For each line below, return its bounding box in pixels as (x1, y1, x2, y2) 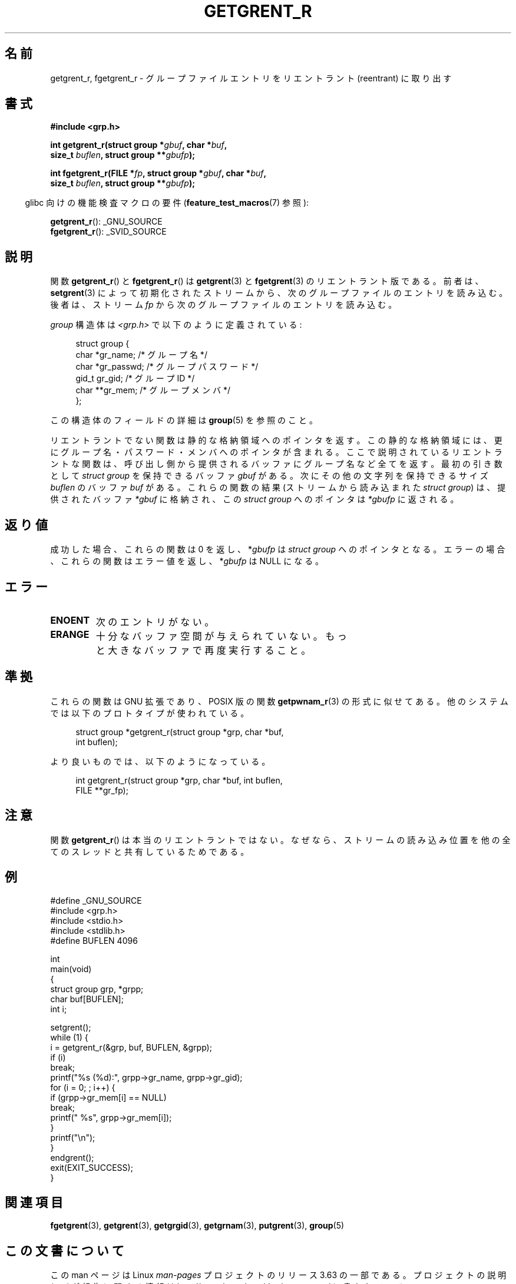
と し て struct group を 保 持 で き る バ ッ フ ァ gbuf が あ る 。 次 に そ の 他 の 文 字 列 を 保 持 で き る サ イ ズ (50, 470, 488, 481)
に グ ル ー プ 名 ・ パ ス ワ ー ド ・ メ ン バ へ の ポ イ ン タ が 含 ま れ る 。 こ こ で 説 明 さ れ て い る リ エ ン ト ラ (50, 447, 502, 457)
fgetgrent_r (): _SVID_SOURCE (50, 226, 167, 237)
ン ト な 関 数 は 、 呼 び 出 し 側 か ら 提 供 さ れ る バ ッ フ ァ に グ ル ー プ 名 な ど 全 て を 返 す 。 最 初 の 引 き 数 (50, 459, 502, 469)
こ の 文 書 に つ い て (5, 1243, 124, 1258)
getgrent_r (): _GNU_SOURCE (50, 216, 163, 227)
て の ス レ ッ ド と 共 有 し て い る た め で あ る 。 (50, 846, 249, 857)
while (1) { (50, 1032, 88, 1042)
